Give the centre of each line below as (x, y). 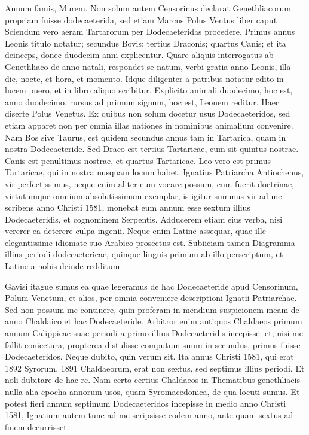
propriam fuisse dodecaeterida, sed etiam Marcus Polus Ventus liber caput (141, 19)
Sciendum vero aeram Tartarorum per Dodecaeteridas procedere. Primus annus (150, 31)
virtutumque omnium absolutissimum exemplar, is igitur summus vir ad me (143, 195)
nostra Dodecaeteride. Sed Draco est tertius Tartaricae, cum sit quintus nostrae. (152, 149)
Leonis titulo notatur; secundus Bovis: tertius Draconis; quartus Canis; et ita (146, 43)
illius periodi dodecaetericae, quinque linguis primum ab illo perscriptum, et (144, 254)
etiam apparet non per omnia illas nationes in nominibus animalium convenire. (149, 125)
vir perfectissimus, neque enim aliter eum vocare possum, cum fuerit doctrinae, (149, 183)
